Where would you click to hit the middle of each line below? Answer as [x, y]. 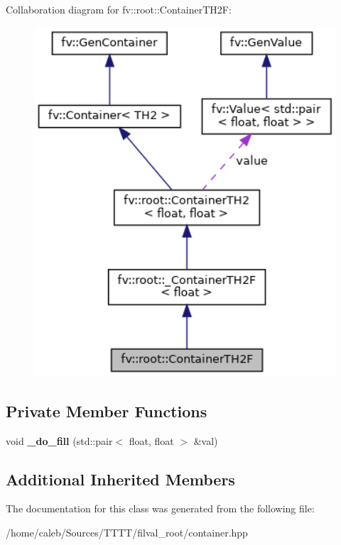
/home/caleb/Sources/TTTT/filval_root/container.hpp [127, 532]
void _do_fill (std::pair [59, 440]
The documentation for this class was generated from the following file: [160, 508]
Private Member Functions [107, 411]
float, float [151, 440]
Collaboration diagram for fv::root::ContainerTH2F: [119, 9]
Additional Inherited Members [120, 479]
